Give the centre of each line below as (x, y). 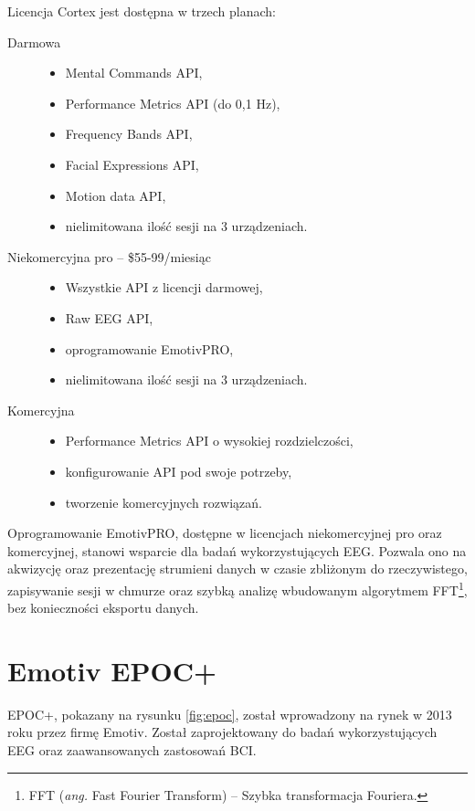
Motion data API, (116, 195)
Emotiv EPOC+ (112, 670)
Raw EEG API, (109, 317)
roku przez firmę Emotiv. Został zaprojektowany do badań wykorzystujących (222, 732)
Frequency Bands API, (129, 134)
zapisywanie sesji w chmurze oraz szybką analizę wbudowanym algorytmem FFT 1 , (237, 588)
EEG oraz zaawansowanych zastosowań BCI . (132, 750)
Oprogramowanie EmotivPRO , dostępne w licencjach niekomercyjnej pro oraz (225, 533)
